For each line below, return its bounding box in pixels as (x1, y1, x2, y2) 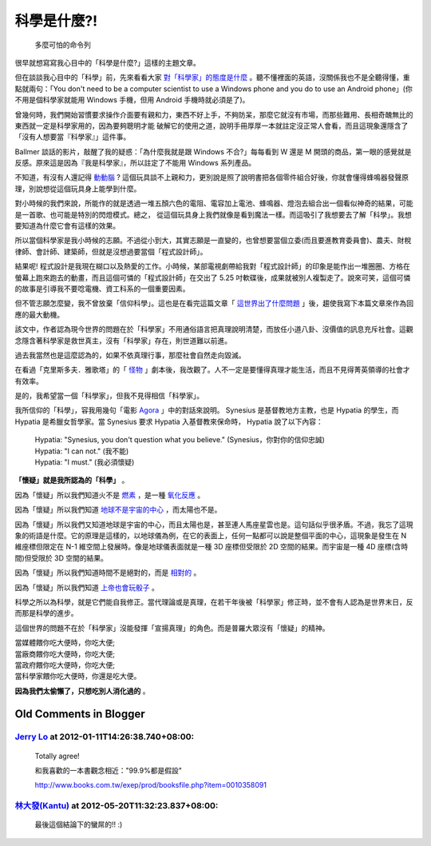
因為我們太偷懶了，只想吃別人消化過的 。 (14, 686, 150, 696)
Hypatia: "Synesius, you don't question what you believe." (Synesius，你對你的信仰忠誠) (34, 435, 325, 445)
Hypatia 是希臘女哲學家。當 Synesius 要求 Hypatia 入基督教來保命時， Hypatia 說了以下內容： (14, 417, 323, 426)
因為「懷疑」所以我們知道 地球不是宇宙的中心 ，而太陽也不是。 (14, 505, 222, 515)
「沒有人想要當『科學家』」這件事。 (14, 132, 131, 142)
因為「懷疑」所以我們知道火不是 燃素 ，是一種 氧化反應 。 (14, 490, 205, 500)
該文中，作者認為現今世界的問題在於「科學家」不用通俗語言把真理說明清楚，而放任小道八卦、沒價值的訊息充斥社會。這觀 (14, 325, 413, 334)
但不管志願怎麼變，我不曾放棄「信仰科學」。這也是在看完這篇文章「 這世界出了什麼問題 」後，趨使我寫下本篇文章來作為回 (14, 298, 414, 308)
